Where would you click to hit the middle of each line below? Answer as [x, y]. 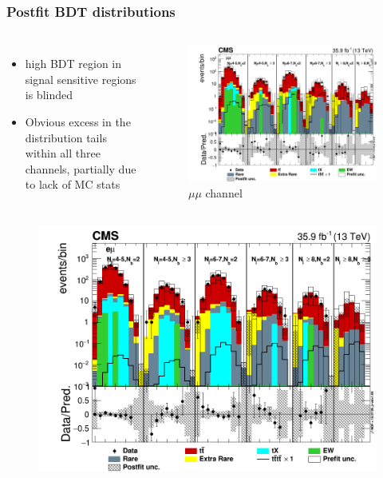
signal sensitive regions [81, 79]
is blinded [49, 95]
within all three [63, 153]
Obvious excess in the [78, 121]
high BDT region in [73, 64]
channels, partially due [81, 168]
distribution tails [66, 137]
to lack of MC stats [73, 184]
